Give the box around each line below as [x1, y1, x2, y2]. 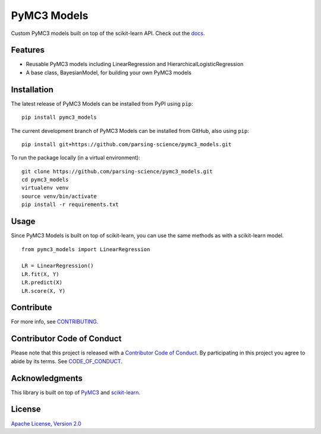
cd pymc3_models [21, 176, 69, 183]
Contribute [11, 303, 52, 313]
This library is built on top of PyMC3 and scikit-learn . [11, 389, 141, 396]
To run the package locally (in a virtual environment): [11, 154, 141, 161]
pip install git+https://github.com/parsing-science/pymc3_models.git [21, 141, 232, 148]
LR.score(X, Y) [21, 287, 66, 294]
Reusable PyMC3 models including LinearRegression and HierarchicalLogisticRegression [26, 61, 244, 68]
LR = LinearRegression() [21, 262, 94, 270]
